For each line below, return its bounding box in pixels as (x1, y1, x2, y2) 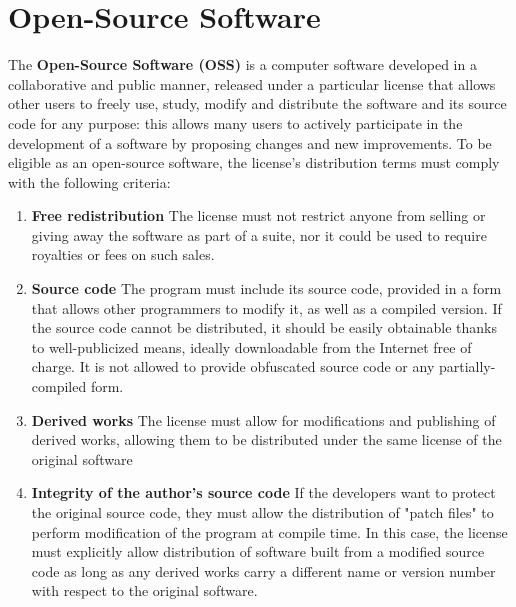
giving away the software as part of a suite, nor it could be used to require (31, 224, 487, 245)
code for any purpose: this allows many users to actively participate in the (8, 112, 463, 133)
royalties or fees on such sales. (31, 244, 215, 265)
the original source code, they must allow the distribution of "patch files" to (31, 502, 494, 522)
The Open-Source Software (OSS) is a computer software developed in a (8, 54, 477, 75)
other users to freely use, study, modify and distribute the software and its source (8, 93, 507, 114)
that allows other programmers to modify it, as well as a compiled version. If (31, 297, 502, 318)
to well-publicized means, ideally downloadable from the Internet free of (31, 336, 472, 357)
